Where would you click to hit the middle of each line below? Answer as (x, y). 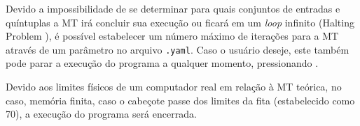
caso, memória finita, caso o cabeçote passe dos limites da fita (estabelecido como (180, 100)
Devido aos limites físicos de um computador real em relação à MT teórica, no (174, 87)
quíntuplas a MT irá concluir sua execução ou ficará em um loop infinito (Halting (180, 22)
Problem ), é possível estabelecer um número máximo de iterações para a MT (172, 36)
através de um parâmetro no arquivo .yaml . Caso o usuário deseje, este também (178, 49)
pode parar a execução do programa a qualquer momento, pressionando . (162, 63)
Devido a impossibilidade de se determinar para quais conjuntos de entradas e (173, 8)
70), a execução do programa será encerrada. (101, 114)
